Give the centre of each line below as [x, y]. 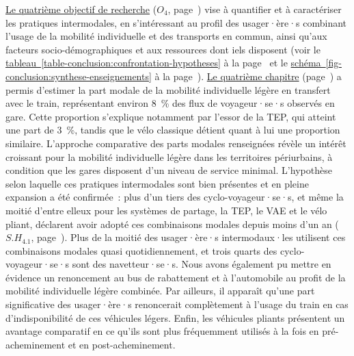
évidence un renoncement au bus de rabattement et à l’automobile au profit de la [176, 277]
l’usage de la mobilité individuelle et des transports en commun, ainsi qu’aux [166, 36]
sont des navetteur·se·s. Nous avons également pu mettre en [202, 264]
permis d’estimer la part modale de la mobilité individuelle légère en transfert [168, 89]
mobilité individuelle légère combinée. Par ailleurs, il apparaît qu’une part [160, 291]
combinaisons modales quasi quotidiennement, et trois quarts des [141, 250]
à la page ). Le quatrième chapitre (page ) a [248, 76]
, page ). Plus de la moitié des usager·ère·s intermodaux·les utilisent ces [188, 237]
